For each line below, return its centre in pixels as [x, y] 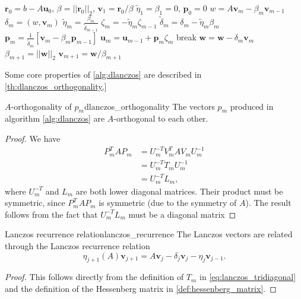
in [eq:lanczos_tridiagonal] [248, 277]
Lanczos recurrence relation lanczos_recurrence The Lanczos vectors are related [149, 234]
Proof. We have [33, 138]
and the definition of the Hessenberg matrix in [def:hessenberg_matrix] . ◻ [141, 288]
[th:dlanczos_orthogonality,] [56, 86]
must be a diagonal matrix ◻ [182, 214]
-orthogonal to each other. [161, 118]
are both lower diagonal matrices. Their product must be [179, 191]
